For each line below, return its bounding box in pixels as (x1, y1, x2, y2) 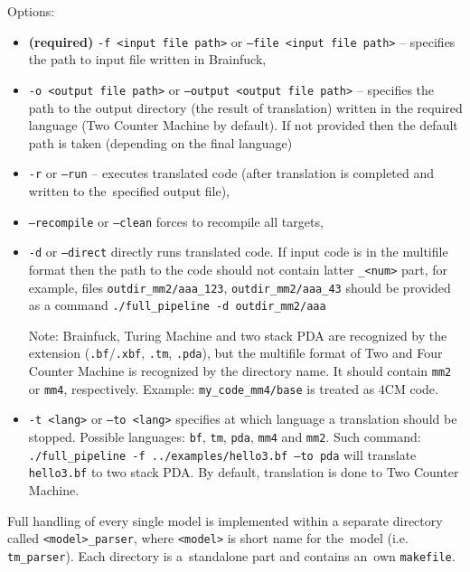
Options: (7, 2, 55, 20)
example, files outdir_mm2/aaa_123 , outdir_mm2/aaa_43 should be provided (28, 277, 451, 296)
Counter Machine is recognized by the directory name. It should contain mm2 (28, 361, 452, 380)
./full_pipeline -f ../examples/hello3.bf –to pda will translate (28, 445, 417, 464)
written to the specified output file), (28, 181, 230, 200)
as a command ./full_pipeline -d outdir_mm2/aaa (28, 295, 326, 314)
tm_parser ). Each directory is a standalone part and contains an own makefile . (7, 546, 456, 565)
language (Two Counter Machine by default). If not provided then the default (28, 116, 458, 135)
